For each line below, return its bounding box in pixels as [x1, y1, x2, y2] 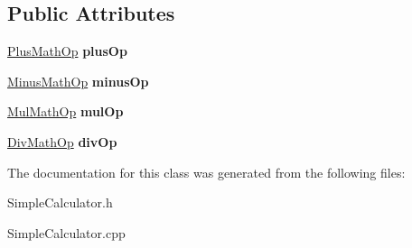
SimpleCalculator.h [7, 193, 113, 212]
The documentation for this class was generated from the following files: [7, 162, 406, 181]
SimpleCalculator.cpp [7, 223, 126, 242]
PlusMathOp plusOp [7, 41, 127, 60]
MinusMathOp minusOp [7, 71, 149, 90]
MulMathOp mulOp [7, 102, 124, 121]
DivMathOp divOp [7, 132, 117, 151]
